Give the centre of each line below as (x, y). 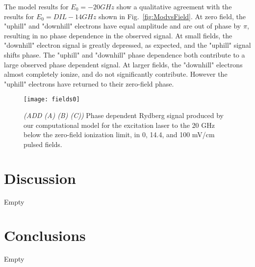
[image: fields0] (52, 100)
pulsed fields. (43, 144)
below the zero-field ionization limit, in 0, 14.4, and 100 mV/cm (119, 134)
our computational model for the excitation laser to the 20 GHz (119, 125)
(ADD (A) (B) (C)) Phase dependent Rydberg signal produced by (124, 115)
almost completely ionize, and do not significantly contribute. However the (116, 74)
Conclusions (45, 235)
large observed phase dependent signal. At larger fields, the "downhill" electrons (123, 64)
